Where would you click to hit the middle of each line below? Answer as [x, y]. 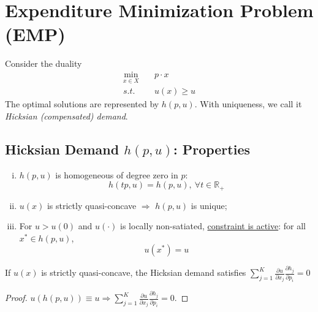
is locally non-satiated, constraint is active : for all [213, 226]
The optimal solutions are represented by [82, 104]
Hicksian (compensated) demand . [66, 116]
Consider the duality [44, 63]
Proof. [16, 298]
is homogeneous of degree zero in [117, 174]
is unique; [209, 205]
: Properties [212, 149]
